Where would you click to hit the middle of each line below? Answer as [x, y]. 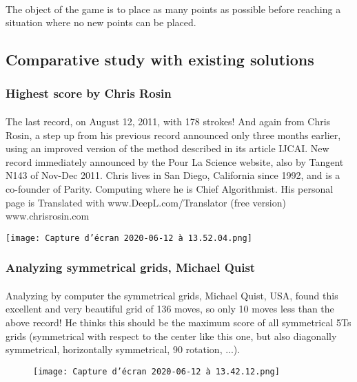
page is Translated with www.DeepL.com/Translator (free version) [146, 202]
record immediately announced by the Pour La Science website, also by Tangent [175, 161]
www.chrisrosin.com [48, 216]
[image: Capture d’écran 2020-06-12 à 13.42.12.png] [156, 371]
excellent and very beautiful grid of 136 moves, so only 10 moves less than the [170, 309]
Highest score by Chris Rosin [89, 93]
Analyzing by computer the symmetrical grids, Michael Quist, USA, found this [172, 295]
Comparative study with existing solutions [160, 60]
